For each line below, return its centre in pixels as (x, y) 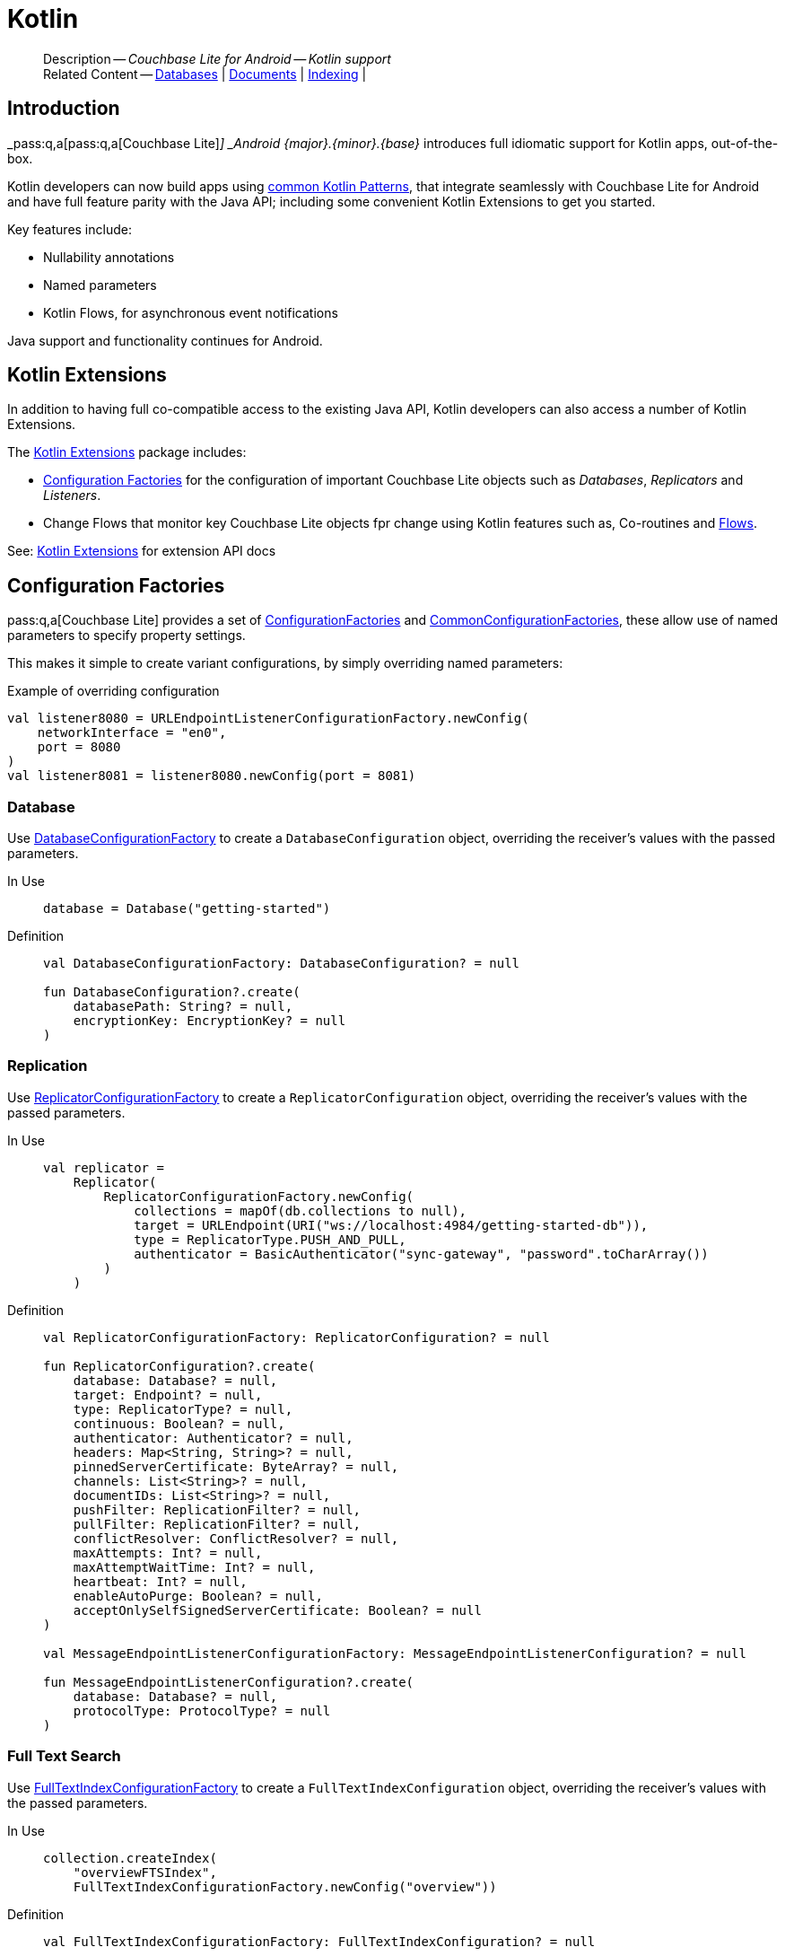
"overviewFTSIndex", (145, 1872)
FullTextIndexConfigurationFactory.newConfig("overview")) (285, 1886)
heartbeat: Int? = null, (160, 1581)
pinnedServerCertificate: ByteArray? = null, (236, 1466)
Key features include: (70, 229)
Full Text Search (64, 1756)
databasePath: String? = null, (183, 1007)
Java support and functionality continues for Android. (165, 340)
